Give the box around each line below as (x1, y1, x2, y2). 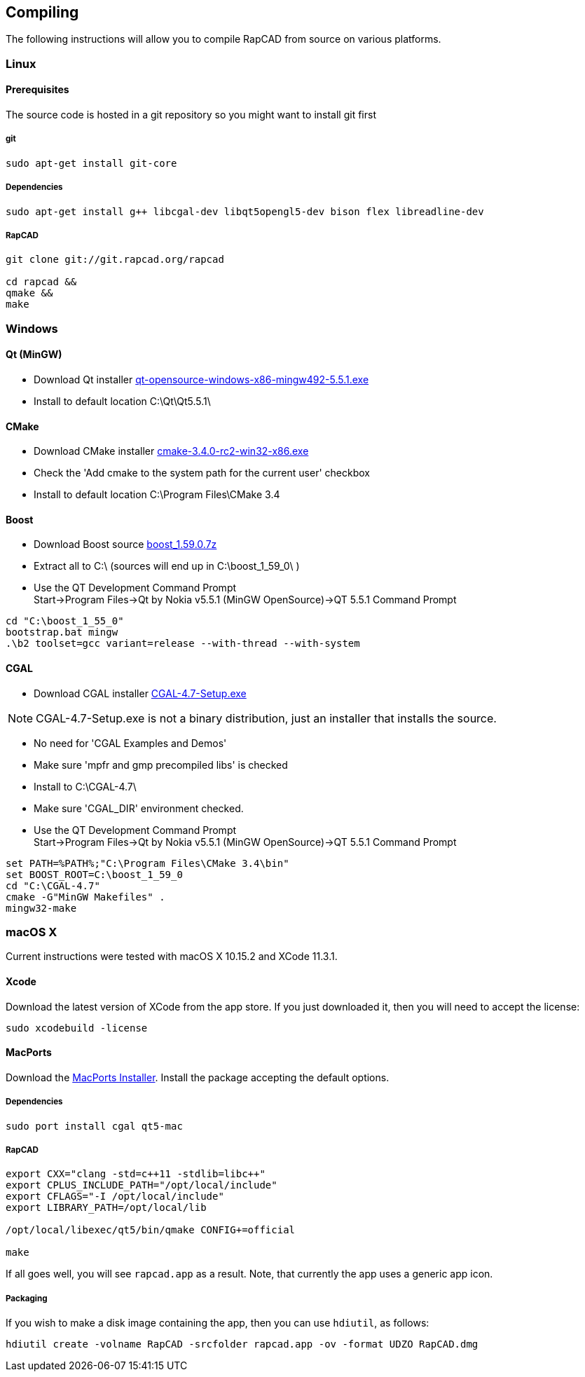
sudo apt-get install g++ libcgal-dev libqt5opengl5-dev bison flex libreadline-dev (6, 205, 484, 217)
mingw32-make (6, 902, 77, 914)
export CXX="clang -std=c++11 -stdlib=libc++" (6, 1168, 266, 1180)
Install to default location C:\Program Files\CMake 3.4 (34, 488, 280, 501)
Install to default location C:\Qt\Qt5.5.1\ (34, 395, 211, 407)
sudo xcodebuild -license (6, 1022, 148, 1034)
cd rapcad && (6, 276, 77, 288)
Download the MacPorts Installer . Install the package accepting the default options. (6, 1071, 390, 1083)
